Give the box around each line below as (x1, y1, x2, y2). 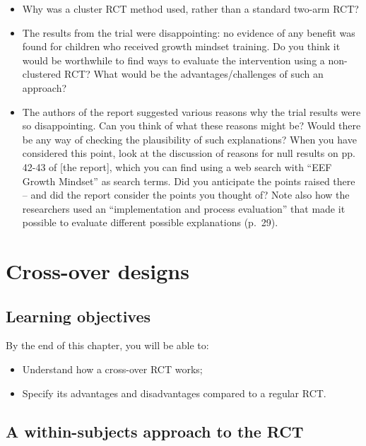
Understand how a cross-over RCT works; (22, 362, 203, 377)
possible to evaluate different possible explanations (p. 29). (22, 215, 278, 230)
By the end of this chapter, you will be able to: (6, 338, 209, 353)
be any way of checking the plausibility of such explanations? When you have (22, 131, 357, 146)
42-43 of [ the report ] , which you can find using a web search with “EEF (22, 159, 332, 174)
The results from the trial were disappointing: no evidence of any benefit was (22, 25, 355, 40)
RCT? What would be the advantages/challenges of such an (64, 66, 324, 81)
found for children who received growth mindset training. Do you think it (22, 39, 341, 54)
